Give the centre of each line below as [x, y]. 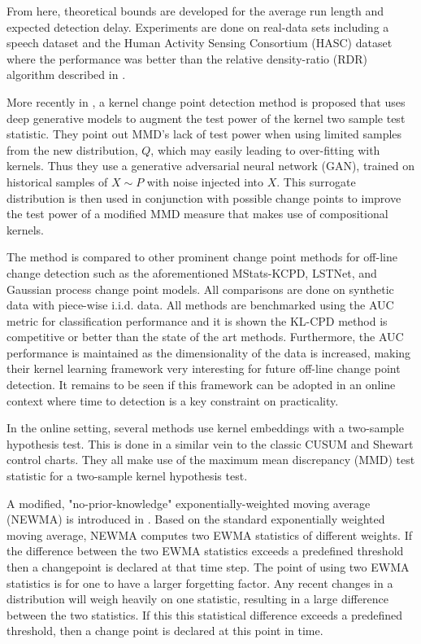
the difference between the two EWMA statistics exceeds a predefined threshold [205, 551]
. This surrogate [316, 181]
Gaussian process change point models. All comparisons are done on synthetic [200, 289]
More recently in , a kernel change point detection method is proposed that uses [206, 101]
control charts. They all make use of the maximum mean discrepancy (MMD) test [211, 460]
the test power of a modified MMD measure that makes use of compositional [197, 214]
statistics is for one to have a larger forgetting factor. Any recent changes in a [200, 583]
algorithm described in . [66, 74]
